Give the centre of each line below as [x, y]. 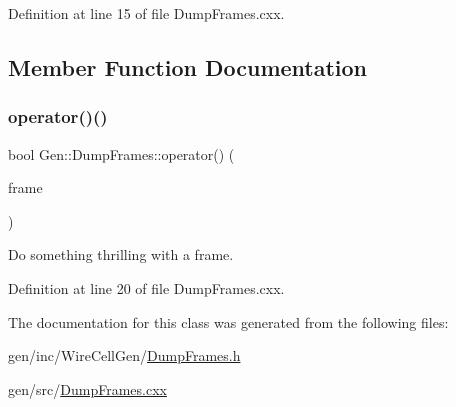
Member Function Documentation [188, 66]
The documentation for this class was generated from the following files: [228, 321]
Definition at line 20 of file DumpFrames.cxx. [146, 287]
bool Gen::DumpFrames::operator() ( [121, 153]
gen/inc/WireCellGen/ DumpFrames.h [124, 355]
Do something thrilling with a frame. [121, 254]
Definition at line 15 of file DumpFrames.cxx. [146, 13]
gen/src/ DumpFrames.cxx [87, 388]
